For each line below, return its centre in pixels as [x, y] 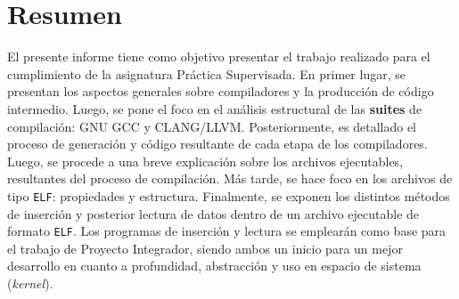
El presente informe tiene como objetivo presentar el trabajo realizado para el [219, 57]
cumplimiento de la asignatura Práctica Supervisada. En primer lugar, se [206, 73]
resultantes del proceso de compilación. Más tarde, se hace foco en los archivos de [230, 178]
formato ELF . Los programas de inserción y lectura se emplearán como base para [227, 231]
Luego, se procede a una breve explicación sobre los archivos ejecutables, [205, 161]
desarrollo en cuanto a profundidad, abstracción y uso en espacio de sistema [214, 266]
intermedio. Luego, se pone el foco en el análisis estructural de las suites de [215, 108]
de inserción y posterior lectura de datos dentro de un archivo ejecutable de [213, 213]
